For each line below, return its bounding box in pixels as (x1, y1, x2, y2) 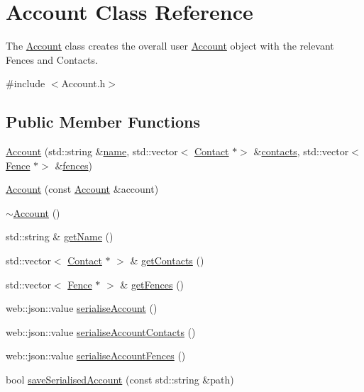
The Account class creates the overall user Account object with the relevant (6, 38, 334, 53)
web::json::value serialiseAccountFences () (6, 348, 186, 363)
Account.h (61, 76, 106, 91)
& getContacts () (130, 253, 204, 268)
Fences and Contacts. (6, 52, 98, 67)
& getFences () (120, 276, 184, 291)
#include (6, 76, 45, 91)
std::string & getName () (6, 229, 114, 244)
